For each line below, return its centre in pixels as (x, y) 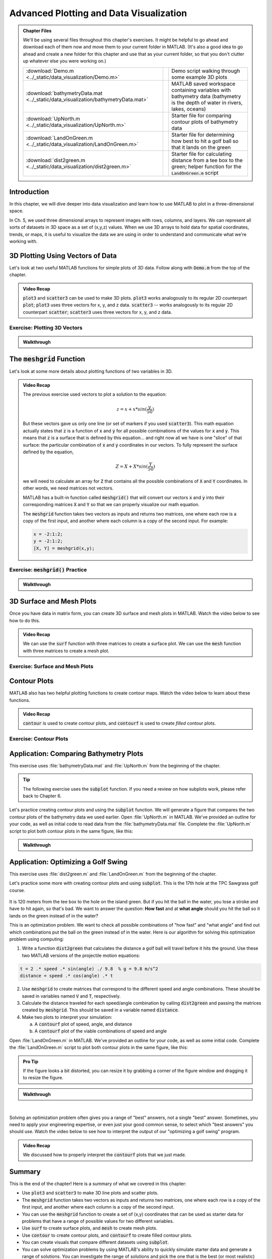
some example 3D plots (199, 77)
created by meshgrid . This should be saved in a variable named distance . (100, 1010)
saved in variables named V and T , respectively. (71, 996)
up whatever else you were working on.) (65, 61)
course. (17, 890)
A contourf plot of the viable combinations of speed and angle (101, 1031)
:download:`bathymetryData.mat (64, 93)
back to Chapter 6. (42, 796)
